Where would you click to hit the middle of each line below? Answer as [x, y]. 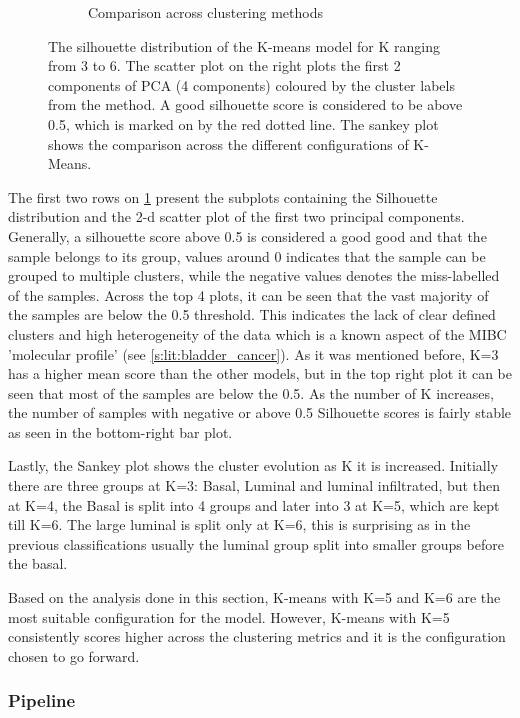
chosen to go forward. [74, 655]
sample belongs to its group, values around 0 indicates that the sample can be [247, 255]
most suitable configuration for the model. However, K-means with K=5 [229, 616]
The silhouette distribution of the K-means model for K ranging [244, 45]
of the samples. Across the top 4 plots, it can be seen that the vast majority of [248, 294]
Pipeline [42, 700]
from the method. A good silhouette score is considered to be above [255, 104]
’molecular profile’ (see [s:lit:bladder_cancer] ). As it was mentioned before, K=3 [253, 353]
